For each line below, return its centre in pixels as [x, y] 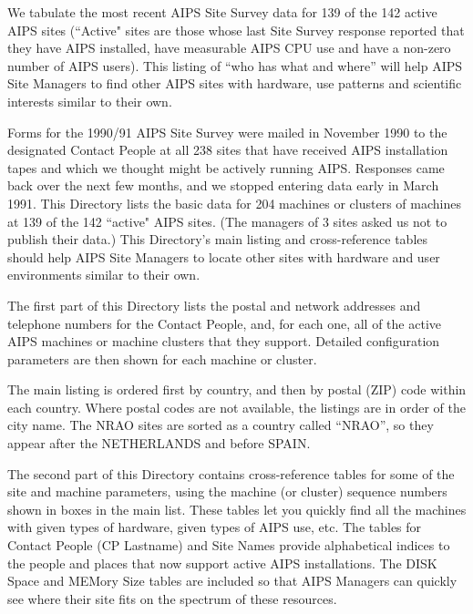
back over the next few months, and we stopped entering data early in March [223, 185]
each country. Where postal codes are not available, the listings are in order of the [236, 407]
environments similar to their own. [104, 275]
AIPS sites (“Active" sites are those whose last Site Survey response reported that [236, 30]
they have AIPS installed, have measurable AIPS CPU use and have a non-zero [229, 48]
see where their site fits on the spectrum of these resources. [172, 598]
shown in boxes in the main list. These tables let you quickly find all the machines [237, 509]
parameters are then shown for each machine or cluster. [162, 358]
